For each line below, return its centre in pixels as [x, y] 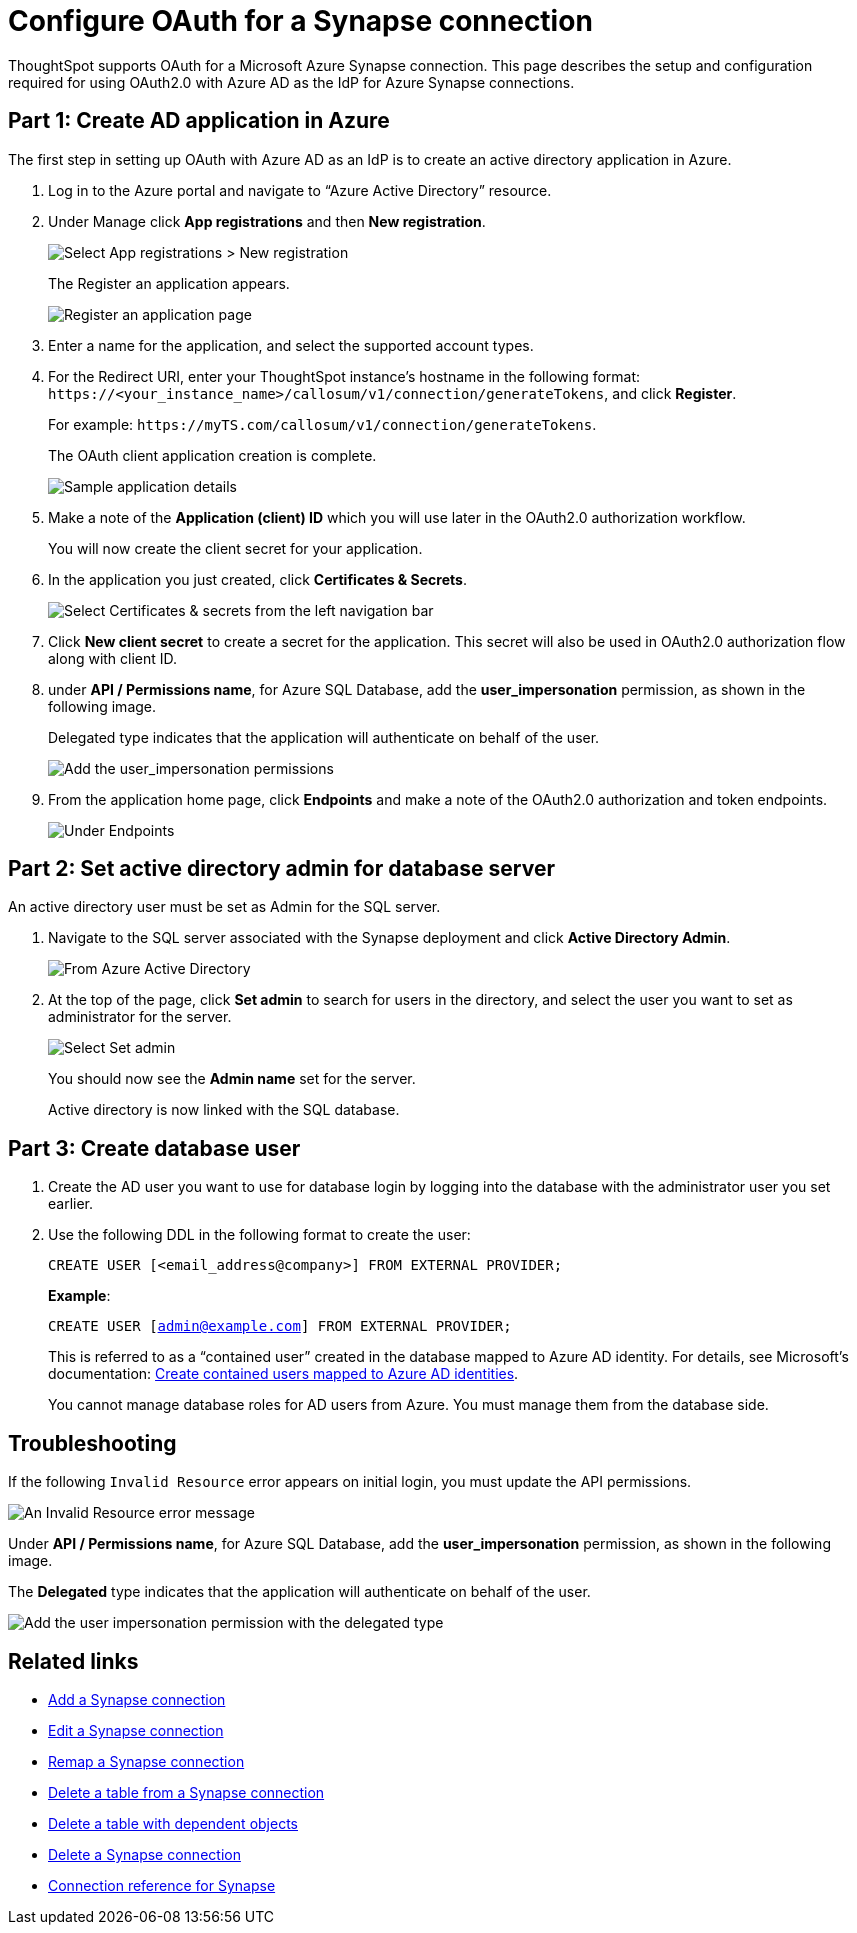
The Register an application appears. [169, 283]
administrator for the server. [140, 1017]
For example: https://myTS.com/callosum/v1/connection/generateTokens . [322, 424]
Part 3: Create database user [154, 1148]
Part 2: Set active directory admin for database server [281, 869]
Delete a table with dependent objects [173, 1823]
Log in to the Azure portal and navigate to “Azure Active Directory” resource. [300, 190]
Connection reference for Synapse [162, 1885]
